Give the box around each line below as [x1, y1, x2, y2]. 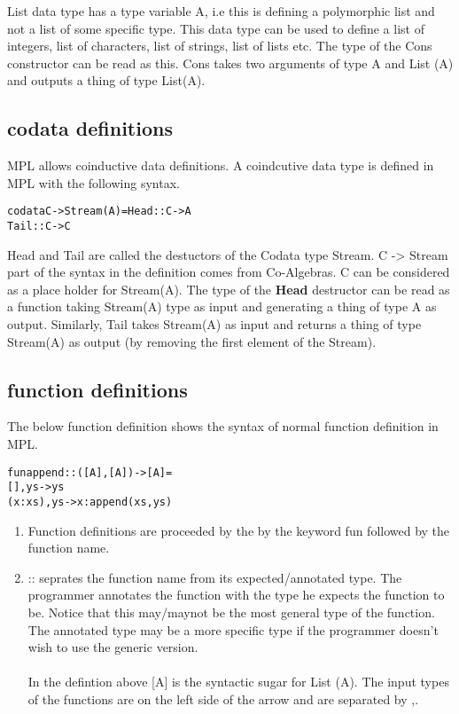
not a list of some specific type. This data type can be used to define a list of [7, 19, 424, 37]
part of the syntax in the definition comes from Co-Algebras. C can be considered [7, 263, 450, 281]
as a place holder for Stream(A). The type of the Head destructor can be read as [7, 279, 450, 298]
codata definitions [7, 114, 173, 142]
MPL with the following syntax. [7, 173, 180, 192]
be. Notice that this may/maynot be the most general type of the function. [27, 602, 435, 621]
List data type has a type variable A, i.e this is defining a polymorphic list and [7, 2, 435, 20]
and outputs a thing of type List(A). [7, 71, 206, 90]
